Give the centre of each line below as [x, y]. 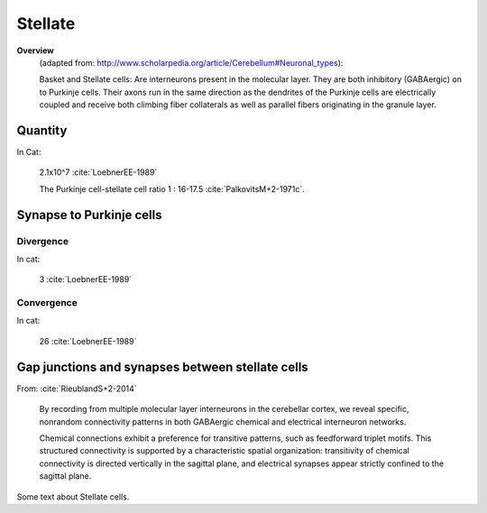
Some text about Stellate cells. [73, 497]
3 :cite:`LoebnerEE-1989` [86, 279]
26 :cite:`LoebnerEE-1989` [88, 341]
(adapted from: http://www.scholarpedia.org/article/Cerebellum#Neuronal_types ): [191, 62]
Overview [35, 50]
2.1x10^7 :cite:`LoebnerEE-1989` [98, 172]
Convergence [47, 303]
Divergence [43, 241]
